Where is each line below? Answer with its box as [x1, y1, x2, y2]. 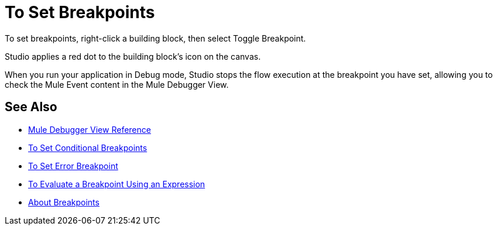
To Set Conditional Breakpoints [28, 142, 148, 153]
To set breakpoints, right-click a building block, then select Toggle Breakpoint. [5, 33, 306, 43]
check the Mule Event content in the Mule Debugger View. [5, 79, 229, 90]
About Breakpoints [28, 197, 100, 207]
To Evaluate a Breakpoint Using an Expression [28, 178, 205, 189]
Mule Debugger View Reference [28, 124, 151, 135]
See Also [5, 99, 57, 115]
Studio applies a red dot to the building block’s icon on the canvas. [5, 51, 261, 61]
